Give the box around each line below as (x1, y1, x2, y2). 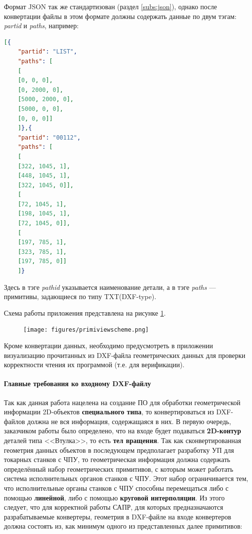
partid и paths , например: (4, 20, 79, 31)
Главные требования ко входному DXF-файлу (4, 378, 151, 389)
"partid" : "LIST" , (18, 48, 77, 55)
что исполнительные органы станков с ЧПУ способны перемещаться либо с (4, 482, 229, 493)
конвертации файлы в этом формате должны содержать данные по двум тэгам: (4, 11, 237, 21)
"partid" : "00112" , (18, 134, 81, 141)
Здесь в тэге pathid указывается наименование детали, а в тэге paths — (4, 282, 216, 292)
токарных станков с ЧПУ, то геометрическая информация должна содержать (4, 454, 231, 464)
